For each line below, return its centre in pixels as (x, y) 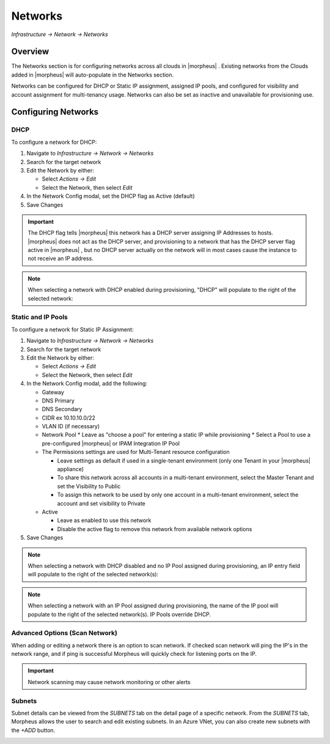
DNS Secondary (62, 409)
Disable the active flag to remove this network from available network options (155, 529)
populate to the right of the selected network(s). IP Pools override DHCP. (119, 614)
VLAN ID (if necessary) (71, 426)
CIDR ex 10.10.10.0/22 (69, 418)
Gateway (53, 392)
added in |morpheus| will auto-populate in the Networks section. (93, 75)
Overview (30, 52)
